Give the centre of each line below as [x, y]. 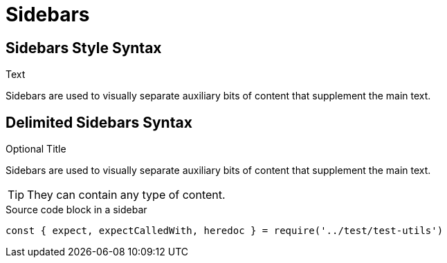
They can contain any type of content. [126, 195]
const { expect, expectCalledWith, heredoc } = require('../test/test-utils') [225, 231]
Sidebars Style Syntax [84, 48]
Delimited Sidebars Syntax [99, 122]
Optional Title [36, 149]
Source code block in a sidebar [76, 210]
